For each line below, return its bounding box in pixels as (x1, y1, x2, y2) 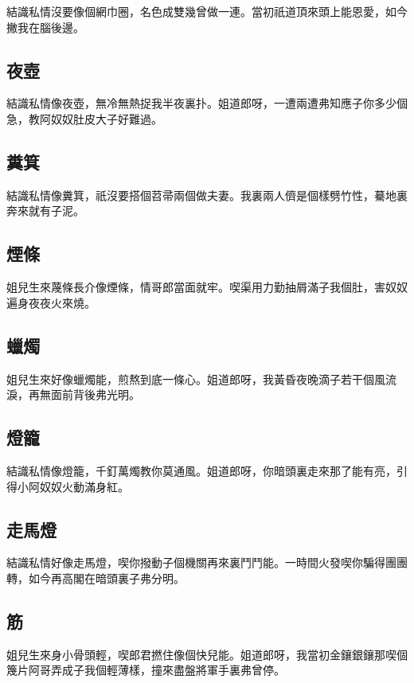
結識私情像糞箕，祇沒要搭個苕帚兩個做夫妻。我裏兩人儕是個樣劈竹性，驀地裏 (6, 186, 408, 203)
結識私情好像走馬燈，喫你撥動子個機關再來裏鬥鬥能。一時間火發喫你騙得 (6, 554, 385, 571)
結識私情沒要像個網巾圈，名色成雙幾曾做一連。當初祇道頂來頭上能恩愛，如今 (6, 3, 408, 19)
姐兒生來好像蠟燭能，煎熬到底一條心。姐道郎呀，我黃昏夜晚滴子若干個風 (6, 370, 385, 387)
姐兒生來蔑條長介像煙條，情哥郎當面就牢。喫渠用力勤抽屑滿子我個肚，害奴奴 (6, 279, 408, 295)
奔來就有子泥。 (6, 202, 84, 219)
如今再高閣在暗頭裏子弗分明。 (28, 569, 185, 586)
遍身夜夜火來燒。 (6, 294, 96, 310)
